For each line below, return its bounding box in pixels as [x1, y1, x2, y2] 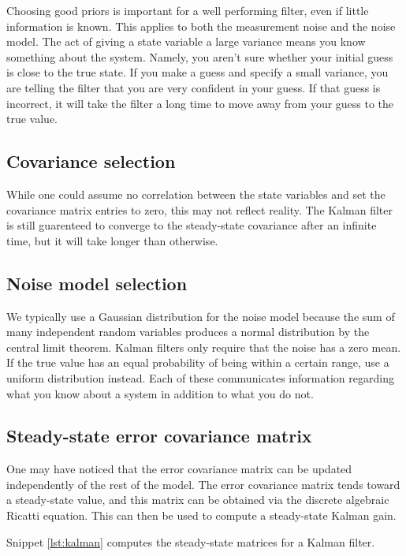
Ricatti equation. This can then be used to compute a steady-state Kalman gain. [6, 507, 397, 524]
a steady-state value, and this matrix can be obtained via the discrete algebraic [6, 491, 389, 508]
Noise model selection [6, 271, 188, 295]
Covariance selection [6, 149, 176, 174]
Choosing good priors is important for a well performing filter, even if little [6, 2, 369, 18]
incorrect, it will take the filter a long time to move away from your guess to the [6, 95, 394, 111]
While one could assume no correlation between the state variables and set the [6, 185, 386, 202]
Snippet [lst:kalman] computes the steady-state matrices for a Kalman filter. [6, 533, 375, 550]
